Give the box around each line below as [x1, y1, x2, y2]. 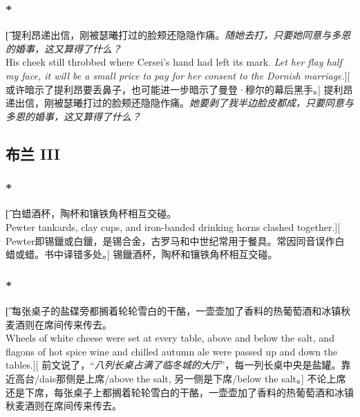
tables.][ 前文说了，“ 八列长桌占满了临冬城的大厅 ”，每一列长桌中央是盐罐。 [6, 358, 341, 372]
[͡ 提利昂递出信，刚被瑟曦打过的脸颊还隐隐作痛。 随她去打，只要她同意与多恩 [6, 28, 351, 42]
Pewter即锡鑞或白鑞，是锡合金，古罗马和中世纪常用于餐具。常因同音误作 [6, 233, 335, 248]
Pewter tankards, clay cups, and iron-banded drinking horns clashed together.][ [6, 219, 341, 234]
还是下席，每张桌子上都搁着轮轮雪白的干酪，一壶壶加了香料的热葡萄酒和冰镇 [6, 384, 354, 399]
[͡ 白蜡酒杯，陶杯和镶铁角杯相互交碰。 [6, 206, 177, 221]
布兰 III [6, 142, 60, 164]
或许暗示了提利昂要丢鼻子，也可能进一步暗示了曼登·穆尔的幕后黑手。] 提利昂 [6, 82, 353, 96]
